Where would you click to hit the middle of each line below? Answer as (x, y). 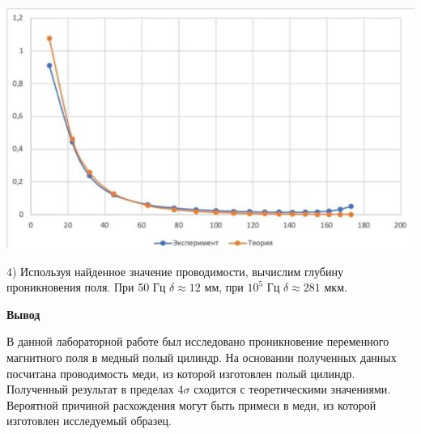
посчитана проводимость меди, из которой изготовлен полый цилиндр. (181, 373)
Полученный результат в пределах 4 (95, 389)
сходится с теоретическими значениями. (292, 389)
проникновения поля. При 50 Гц (86, 287)
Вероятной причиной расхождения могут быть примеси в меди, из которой (191, 404)
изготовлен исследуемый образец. (89, 421)
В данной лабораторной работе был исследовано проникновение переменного (198, 341)
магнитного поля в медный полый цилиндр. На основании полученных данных (202, 357)
